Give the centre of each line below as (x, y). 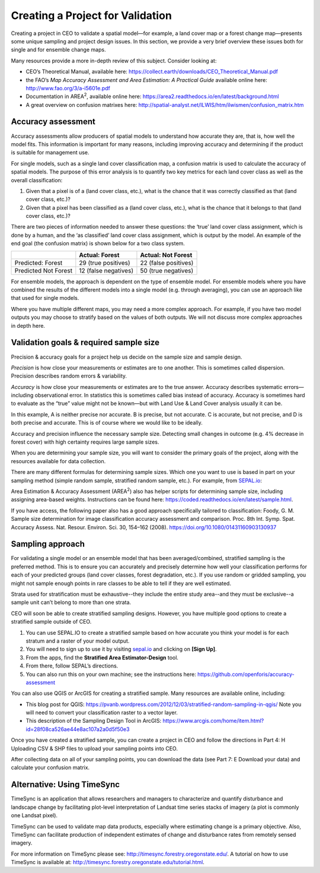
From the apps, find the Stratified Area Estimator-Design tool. (102, 657)
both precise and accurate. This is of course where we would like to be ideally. (107, 423)
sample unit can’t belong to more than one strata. (71, 602)
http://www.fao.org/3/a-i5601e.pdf (68, 88)
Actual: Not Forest (166, 255)
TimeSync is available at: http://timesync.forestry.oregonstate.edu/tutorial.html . (108, 862)
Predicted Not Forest (44, 270)
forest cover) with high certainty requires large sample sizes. (85, 442)
